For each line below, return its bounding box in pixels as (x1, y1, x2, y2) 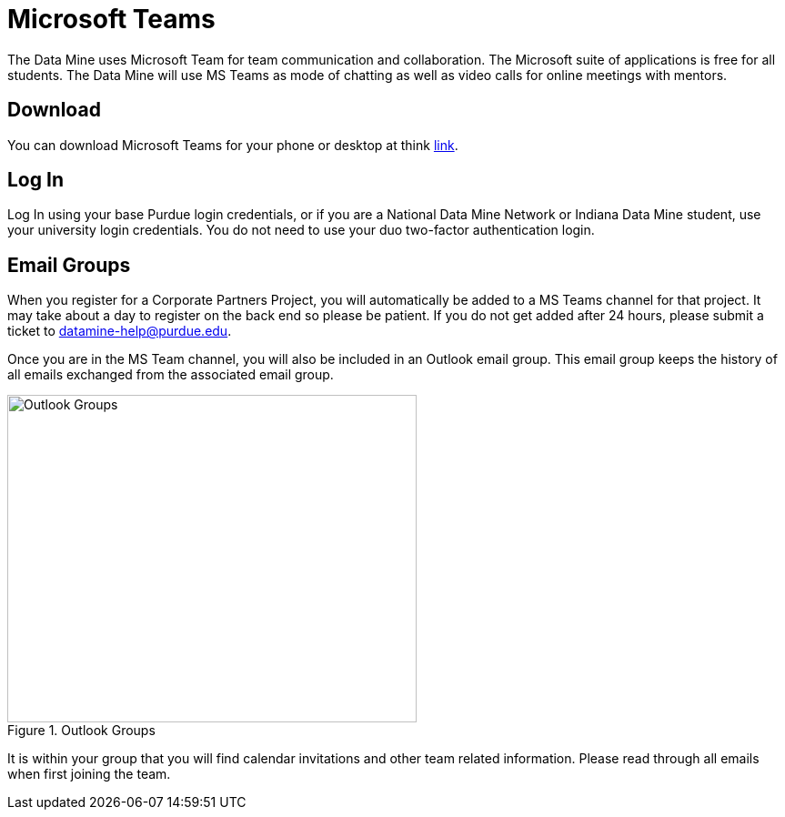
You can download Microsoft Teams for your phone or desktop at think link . (7, 136, 458, 153)
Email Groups (7, 253, 131, 277)
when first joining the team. (7, 766, 171, 782)
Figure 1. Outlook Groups (7, 722, 156, 739)
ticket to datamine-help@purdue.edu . (7, 323, 232, 339)
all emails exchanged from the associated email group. (7, 367, 334, 383)
